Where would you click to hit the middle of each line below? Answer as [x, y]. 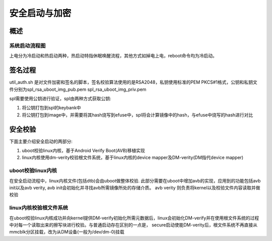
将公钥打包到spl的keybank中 [52, 108]
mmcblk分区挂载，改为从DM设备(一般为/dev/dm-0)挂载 [67, 232]
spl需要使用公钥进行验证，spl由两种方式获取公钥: [60, 99]
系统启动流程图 [27, 45]
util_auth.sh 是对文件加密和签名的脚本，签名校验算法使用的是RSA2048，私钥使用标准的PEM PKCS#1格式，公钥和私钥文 [133, 82]
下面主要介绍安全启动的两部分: [41, 141]
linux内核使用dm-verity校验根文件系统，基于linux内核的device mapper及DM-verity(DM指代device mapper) [133, 158]
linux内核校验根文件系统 [39, 208]
